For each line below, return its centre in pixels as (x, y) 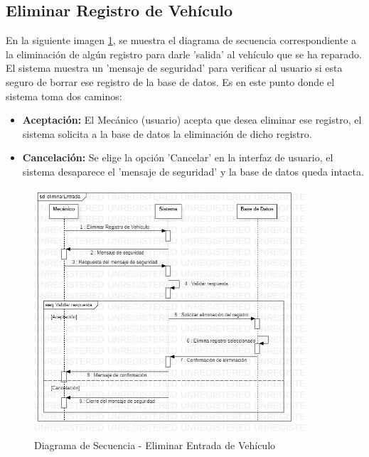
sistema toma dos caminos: (64, 96)
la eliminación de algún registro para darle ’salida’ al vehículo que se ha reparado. (184, 54)
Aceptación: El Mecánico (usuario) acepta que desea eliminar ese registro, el (192, 120)
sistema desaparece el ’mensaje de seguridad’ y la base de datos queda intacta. (193, 171)
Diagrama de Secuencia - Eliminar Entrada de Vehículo (155, 445)
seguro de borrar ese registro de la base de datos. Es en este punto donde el (170, 81)
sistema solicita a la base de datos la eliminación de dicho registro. (167, 133)
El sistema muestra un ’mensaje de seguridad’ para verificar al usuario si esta (174, 68)
